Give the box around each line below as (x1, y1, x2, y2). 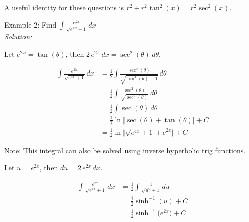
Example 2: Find (4, 19, 57, 30)
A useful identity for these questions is (4, 2, 124, 12)
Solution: (4, 31, 32, 42)
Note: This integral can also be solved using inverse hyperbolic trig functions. (4, 145, 246, 156)
